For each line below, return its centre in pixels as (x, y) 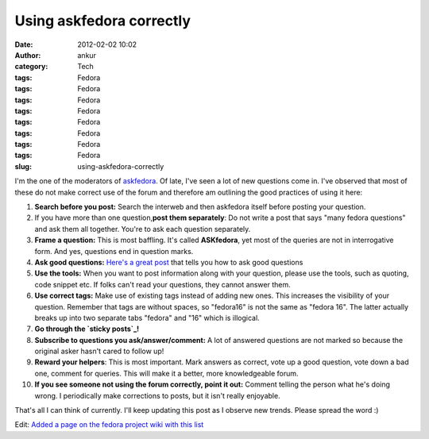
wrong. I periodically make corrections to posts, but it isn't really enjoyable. (158, 395)
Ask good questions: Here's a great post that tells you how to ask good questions (169, 262)
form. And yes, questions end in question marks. (114, 251)
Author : (28, 55)
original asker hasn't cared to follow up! (99, 351)
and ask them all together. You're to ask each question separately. (143, 229)
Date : (24, 44)
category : (31, 67)
